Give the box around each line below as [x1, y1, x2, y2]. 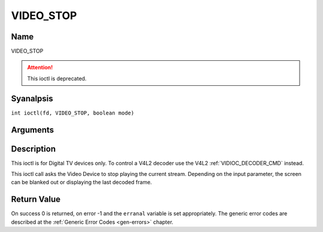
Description [11, 144, 56, 154]
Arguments [11, 125, 54, 135]
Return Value [11, 194, 61, 205]
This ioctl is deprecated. [27, 75, 87, 82]
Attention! [27, 64, 53, 71]
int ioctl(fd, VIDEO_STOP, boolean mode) [11, 109, 135, 116]
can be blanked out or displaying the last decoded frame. [11, 179, 153, 186]
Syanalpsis [11, 93, 53, 104]
